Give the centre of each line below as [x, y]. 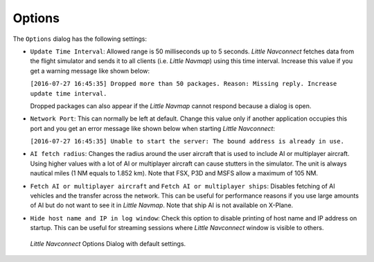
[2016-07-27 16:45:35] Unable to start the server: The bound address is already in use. [187, 141]
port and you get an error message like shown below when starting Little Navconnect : [152, 128]
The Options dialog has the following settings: [80, 39]
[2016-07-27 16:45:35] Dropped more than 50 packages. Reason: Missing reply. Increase [184, 84]
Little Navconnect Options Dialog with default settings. [108, 243]
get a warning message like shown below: [90, 71]
